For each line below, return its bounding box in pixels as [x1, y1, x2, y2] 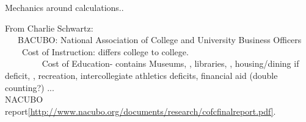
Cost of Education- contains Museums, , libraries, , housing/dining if [42, 57, 299, 70]
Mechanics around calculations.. [5, 1, 124, 13]
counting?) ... [5, 81, 54, 93]
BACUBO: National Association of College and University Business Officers [17, 33, 302, 46]
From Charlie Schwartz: [5, 21, 93, 34]
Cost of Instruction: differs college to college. [21, 45, 189, 58]
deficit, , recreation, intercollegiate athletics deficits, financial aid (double [5, 69, 278, 81]
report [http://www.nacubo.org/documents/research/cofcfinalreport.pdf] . [5, 104, 276, 117]
